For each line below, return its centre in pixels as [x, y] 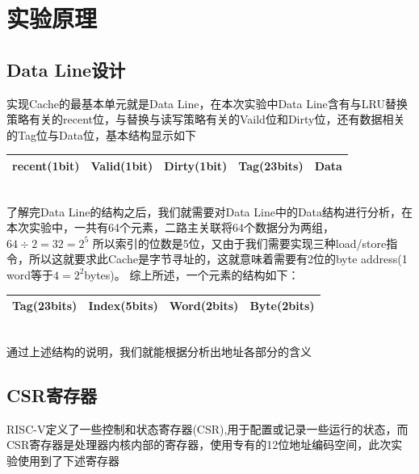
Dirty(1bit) [196, 165]
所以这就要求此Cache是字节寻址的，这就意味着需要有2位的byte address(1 [218, 259]
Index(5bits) [123, 306]
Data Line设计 [66, 69]
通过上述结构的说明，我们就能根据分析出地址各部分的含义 [159, 351]
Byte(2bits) [282, 306]
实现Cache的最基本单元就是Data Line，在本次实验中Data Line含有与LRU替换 [207, 103]
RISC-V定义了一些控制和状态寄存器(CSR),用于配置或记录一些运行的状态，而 [207, 428]
